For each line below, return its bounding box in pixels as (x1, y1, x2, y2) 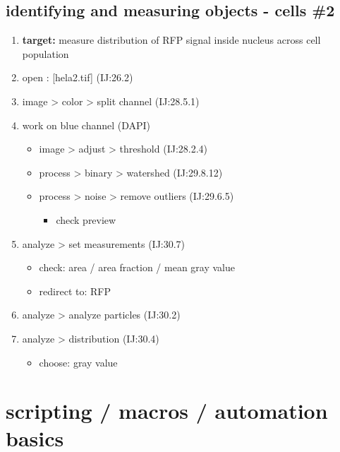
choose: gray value (39, 355, 118, 369)
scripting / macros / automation (6, 396, 328, 425)
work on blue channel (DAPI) (22, 117, 151, 132)
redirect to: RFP (39, 283, 111, 298)
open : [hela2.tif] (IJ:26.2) (22, 70, 133, 85)
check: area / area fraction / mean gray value (39, 260, 235, 275)
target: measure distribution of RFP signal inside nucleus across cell (22, 32, 321, 47)
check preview (56, 212, 116, 227)
